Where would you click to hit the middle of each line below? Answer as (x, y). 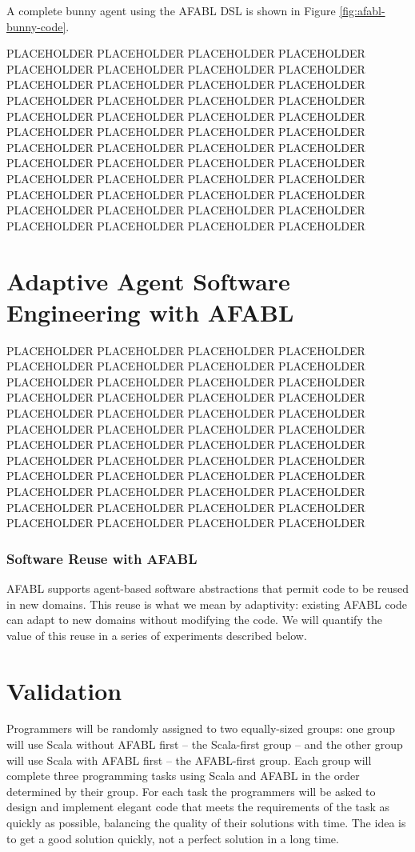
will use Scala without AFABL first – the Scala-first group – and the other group (205, 744)
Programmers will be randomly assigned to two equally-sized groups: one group (201, 728)
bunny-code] (36, 26)
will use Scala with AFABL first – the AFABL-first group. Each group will (189, 760)
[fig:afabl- (362, 10)
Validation (64, 690)
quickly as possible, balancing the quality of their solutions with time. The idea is (206, 823)
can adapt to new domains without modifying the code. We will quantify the (194, 620)
